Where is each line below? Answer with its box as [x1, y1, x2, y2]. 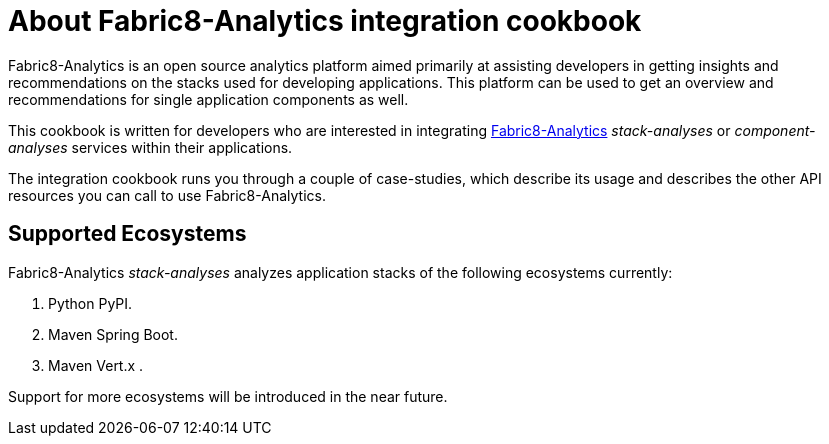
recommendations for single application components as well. [8, 90, 409, 108]
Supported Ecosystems [8, 221, 247, 247]
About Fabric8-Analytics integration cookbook [8, 4, 642, 38]
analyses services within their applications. [8, 138, 293, 156]
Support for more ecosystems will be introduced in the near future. [8, 387, 448, 405]
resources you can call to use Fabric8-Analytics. [8, 186, 326, 204]
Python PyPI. [48, 294, 133, 312]
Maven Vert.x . [48, 356, 144, 374]
